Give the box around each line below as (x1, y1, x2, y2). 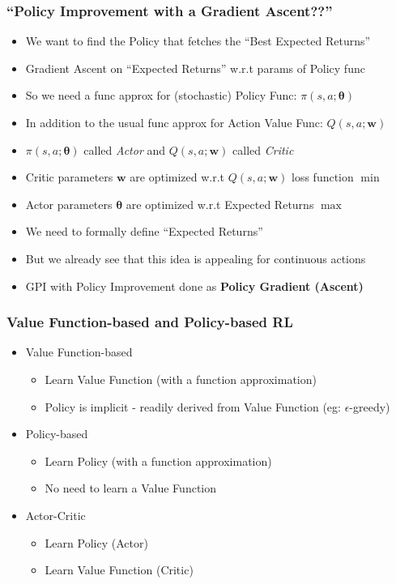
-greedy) (349, 398, 390, 415)
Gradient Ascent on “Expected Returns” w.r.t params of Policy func (25, 59, 365, 76)
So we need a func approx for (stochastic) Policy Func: (25, 87, 297, 104)
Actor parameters (25, 195, 113, 212)
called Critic (232, 141, 294, 158)
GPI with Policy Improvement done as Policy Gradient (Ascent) (25, 277, 364, 294)
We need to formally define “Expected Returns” (25, 223, 263, 240)
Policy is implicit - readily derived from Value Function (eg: (45, 398, 341, 415)
